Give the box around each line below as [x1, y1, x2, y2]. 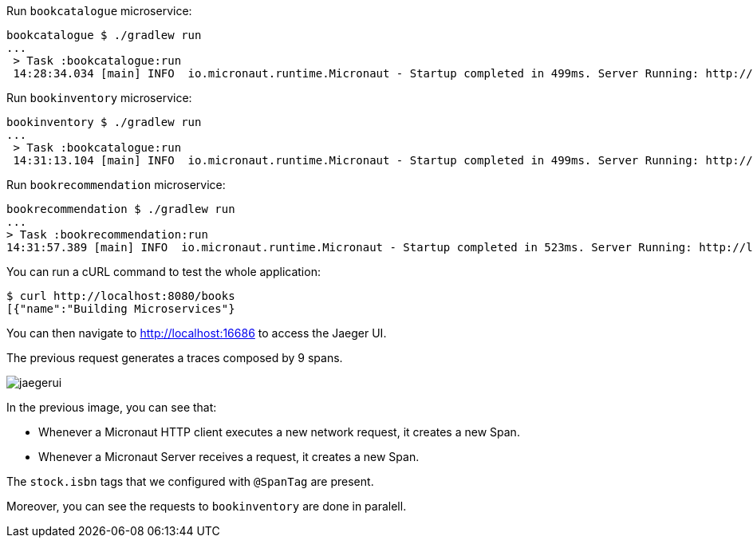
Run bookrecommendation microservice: [6, 178, 226, 191]
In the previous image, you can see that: [6, 400, 217, 414]
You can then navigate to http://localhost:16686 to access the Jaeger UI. [6, 326, 387, 340]
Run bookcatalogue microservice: [6, 4, 192, 18]
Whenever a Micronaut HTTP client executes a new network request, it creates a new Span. [38, 425, 520, 439]
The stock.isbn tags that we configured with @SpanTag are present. [6, 475, 374, 488]
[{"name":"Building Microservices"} [6, 302, 235, 315]
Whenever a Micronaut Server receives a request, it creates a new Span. [38, 450, 420, 463]
